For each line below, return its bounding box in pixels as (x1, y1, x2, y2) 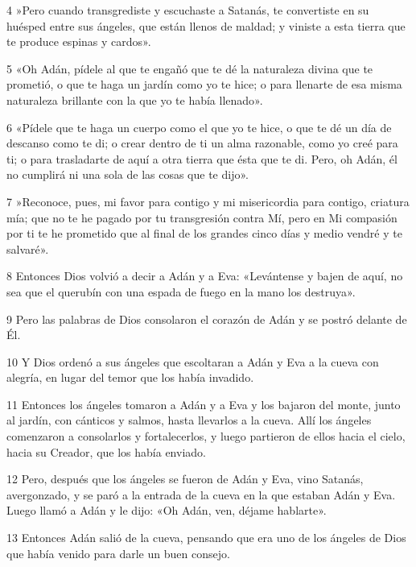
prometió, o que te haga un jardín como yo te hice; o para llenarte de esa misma (6, 76, 402, 93)
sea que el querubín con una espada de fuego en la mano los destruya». (6, 283, 356, 300)
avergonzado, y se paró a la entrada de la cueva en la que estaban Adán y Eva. (6, 486, 396, 503)
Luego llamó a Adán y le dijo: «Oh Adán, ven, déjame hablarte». (6, 502, 327, 519)
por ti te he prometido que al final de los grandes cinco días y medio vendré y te (6, 225, 402, 242)
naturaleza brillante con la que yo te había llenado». (6, 91, 263, 108)
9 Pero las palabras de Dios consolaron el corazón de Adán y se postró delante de (6, 310, 407, 327)
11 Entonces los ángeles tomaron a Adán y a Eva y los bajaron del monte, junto (6, 395, 401, 412)
